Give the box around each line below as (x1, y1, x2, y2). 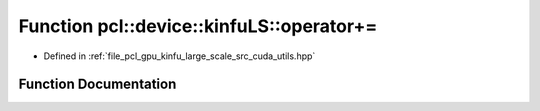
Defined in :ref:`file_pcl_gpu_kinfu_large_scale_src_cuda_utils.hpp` (43, 50, 316, 62)
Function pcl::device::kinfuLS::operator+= (18, 15, 378, 37)
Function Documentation (18, 76, 177, 93)
